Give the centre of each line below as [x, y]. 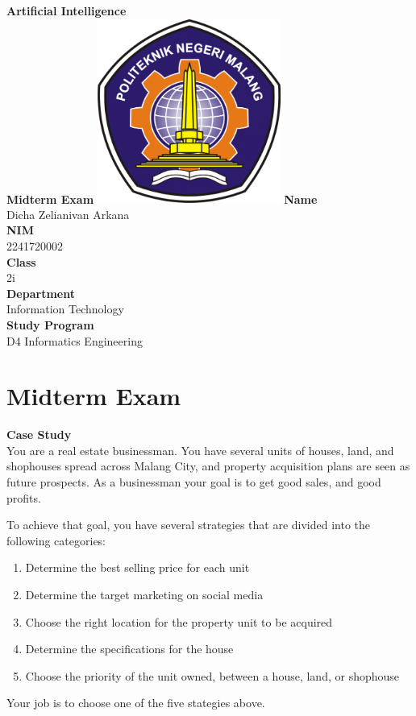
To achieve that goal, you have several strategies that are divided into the [189, 525]
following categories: [56, 540]
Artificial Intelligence [67, 10]
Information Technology [65, 309]
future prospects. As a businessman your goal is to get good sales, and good [194, 482]
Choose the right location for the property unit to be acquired [179, 621]
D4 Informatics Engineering [75, 340]
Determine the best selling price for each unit [137, 567]
